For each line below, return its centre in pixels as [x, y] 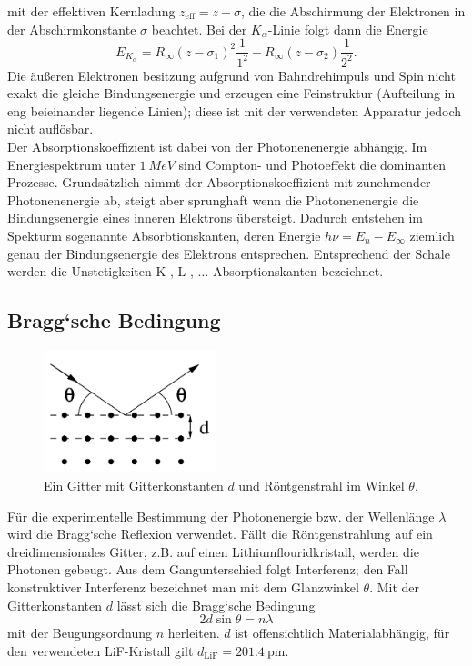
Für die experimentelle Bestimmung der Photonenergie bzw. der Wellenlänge [221, 516]
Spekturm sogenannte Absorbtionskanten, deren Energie [164, 235]
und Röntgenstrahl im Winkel [321, 485]
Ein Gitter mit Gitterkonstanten [134, 485]
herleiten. [194, 633]
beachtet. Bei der [199, 29]
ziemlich [432, 235]
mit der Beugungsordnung [80, 633]
